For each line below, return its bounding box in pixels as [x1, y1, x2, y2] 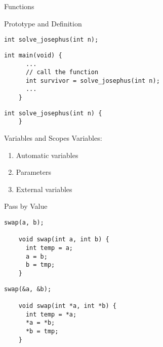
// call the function [25, 69, 99, 76]
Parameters [16, 167, 51, 177]
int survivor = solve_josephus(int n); [25, 77, 160, 84]
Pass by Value [4, 201, 48, 211]
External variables [16, 183, 72, 194]
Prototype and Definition [4, 18, 82, 28]
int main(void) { [4, 51, 62, 59]
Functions [4, 1, 34, 11]
